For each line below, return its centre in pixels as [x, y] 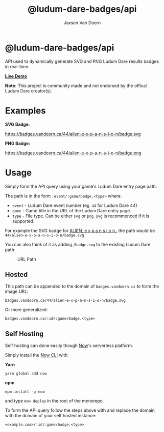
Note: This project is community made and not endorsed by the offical [76, 86]
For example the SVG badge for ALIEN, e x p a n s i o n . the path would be [80, 230]
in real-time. [17, 66]
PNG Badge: [18, 143]
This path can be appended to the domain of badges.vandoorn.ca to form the [82, 287]
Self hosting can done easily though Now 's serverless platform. [69, 346]
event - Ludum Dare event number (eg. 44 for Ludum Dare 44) [75, 205]
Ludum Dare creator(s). [29, 91]
